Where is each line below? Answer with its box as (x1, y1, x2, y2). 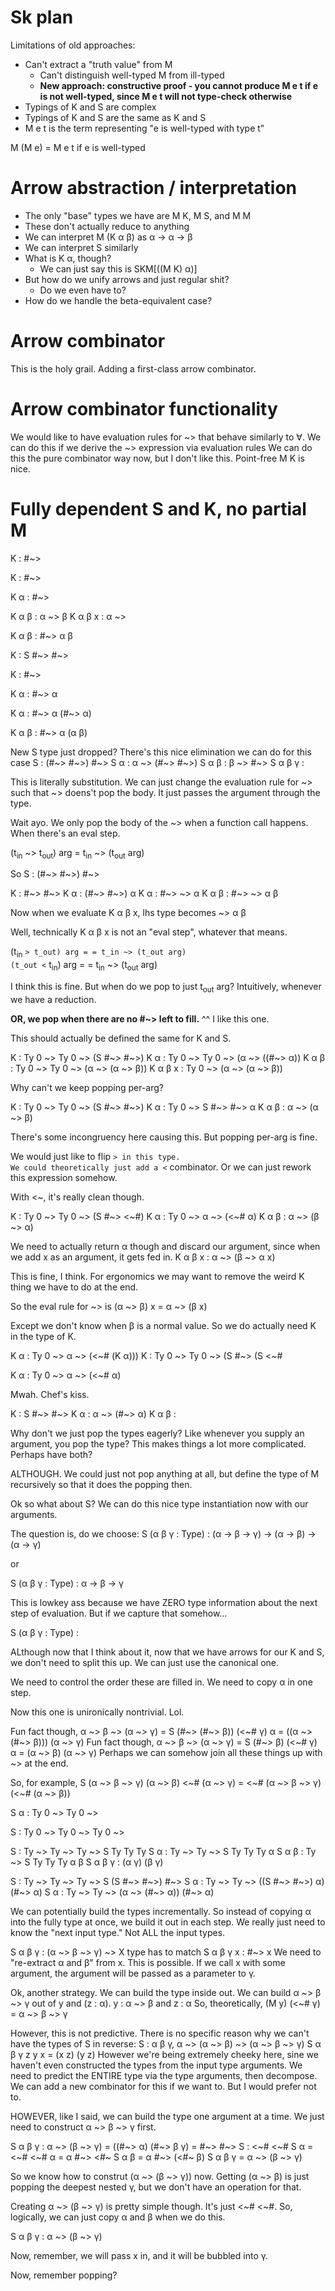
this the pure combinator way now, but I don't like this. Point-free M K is (10, 452, 305, 464)
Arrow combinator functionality (10, 398, 278, 420)
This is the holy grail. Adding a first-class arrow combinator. (10, 362, 257, 375)
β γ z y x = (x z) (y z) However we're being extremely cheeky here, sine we (10, 2048, 319, 2060)
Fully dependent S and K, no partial (10, 497, 307, 520)
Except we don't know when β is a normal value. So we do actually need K (10, 1319, 317, 1331)
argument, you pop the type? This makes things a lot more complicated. (10, 1437, 307, 1450)
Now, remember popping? (10, 2269, 118, 2281)
